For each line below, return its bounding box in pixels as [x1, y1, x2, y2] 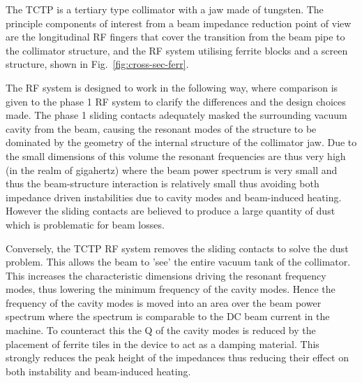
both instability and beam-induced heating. [6, 363, 191, 378]
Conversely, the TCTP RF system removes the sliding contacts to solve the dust [6, 240, 349, 255]
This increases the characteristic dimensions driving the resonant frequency [6, 268, 326, 282]
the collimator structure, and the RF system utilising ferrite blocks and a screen [6, 43, 348, 57]
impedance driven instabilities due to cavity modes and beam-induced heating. [6, 189, 342, 204]
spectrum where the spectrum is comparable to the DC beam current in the [6, 309, 330, 324]
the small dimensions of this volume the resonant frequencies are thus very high [6, 148, 346, 163]
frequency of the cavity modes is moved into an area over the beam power [6, 295, 322, 310]
